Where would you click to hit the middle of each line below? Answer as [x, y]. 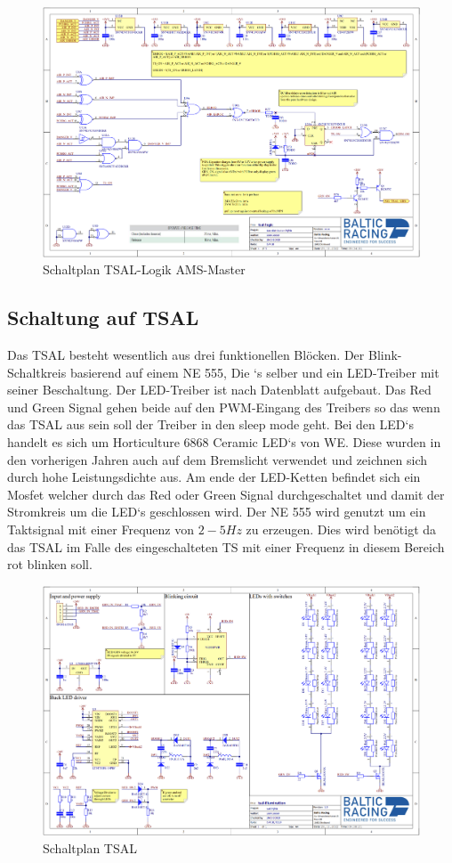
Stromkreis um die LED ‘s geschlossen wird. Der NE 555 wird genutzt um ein [217, 512]
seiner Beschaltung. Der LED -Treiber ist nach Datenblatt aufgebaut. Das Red [219, 390]
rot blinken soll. [50, 564]
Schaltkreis [37, 372]
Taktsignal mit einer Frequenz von [101, 529]
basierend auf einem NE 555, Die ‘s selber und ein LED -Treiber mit [254, 372]
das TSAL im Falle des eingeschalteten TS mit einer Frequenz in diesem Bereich [226, 546]
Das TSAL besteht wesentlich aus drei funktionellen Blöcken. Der [186, 354]
